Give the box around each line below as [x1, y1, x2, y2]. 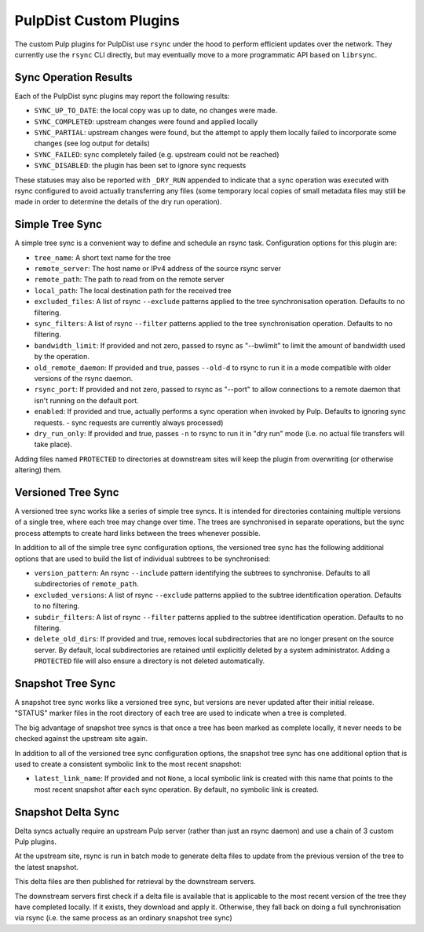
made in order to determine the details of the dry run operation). [14, 197, 222, 207]
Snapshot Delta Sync [14, 805, 120, 819]
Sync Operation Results [14, 71, 133, 84]
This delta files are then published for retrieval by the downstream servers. [14, 877, 257, 886]
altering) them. [14, 465, 63, 475]
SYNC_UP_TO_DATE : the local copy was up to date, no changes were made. [34, 106, 278, 116]
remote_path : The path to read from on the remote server [34, 275, 225, 284]
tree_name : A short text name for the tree [34, 252, 171, 262]
